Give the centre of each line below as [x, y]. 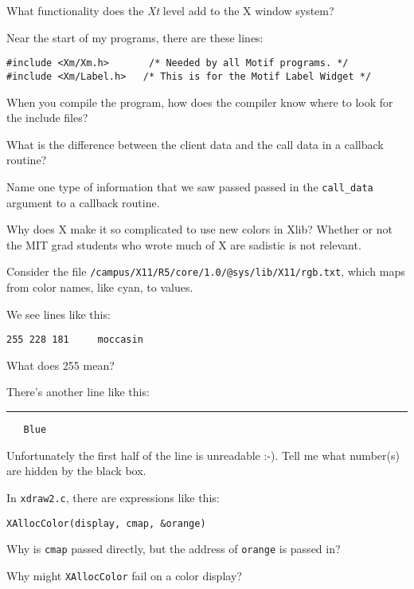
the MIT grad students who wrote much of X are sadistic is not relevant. [184, 244]
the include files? [47, 118]
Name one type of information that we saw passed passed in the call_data [190, 186]
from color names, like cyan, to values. [100, 287]
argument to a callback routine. [83, 202]
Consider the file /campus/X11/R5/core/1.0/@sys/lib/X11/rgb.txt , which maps [206, 271]
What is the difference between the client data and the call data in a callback [195, 144]
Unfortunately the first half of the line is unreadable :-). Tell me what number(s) [203, 455]
